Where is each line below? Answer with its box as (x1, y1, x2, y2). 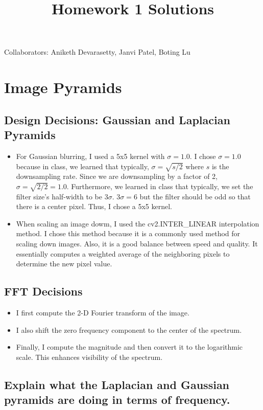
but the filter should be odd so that (139, 191, 251, 201)
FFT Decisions (4, 283, 83, 299)
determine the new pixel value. (16, 258, 112, 269)
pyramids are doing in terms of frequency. (4, 392, 230, 407)
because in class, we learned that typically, (16, 161, 149, 171)
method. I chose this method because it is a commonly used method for (16, 228, 241, 239)
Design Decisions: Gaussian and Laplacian (4, 111, 230, 127)
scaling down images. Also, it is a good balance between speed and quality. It (16, 238, 258, 249)
